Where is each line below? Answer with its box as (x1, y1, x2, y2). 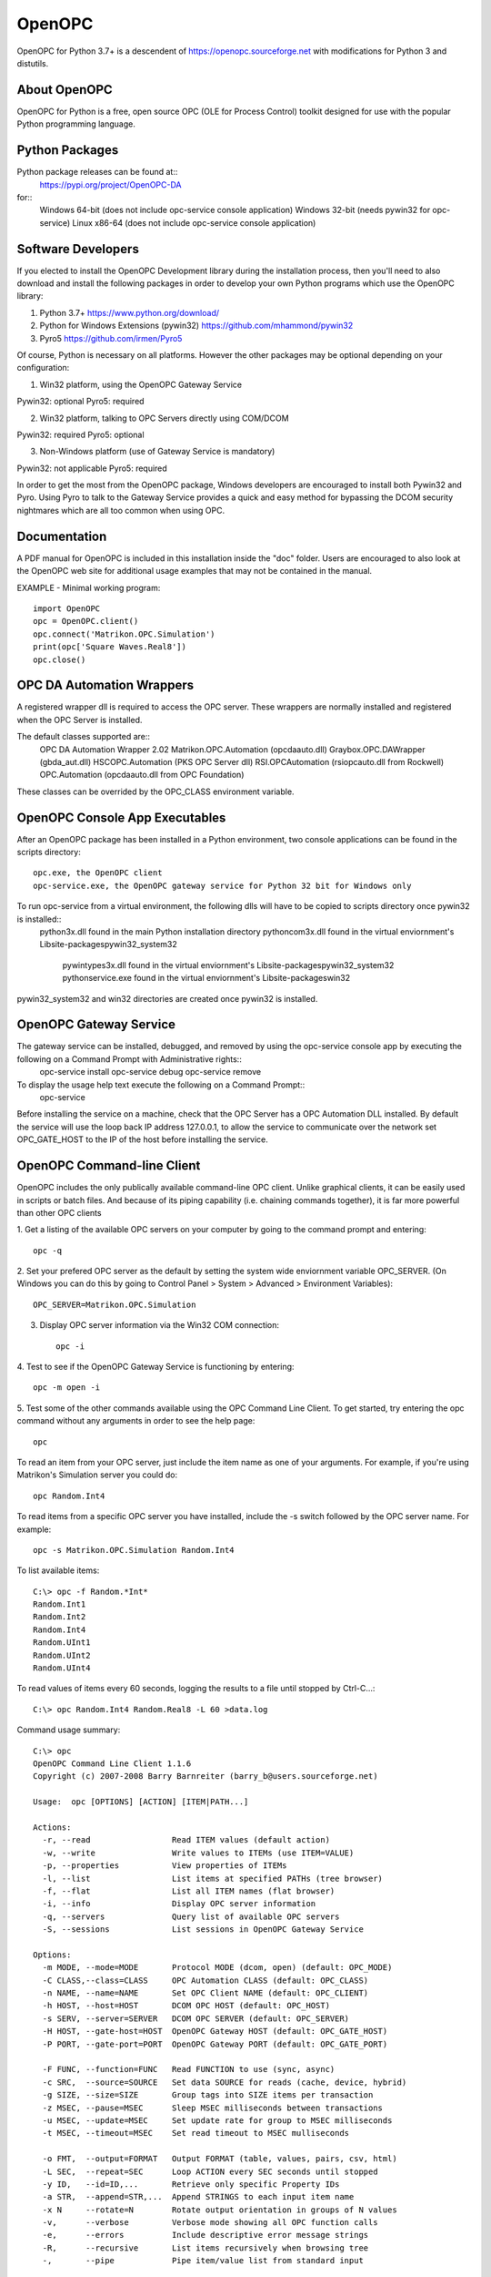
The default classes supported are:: (16, 731, 150, 742)
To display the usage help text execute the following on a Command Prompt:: (16, 1079, 306, 1090)
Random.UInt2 (33, 1649, 91, 1660)
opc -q (33, 1245, 63, 1256)
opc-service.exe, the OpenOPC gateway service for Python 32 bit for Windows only (33, 880, 412, 891)
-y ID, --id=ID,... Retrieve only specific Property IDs (42, 2179, 340, 2190)
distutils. (16, 57, 49, 68)
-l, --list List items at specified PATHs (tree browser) (42, 1873, 384, 1884)
